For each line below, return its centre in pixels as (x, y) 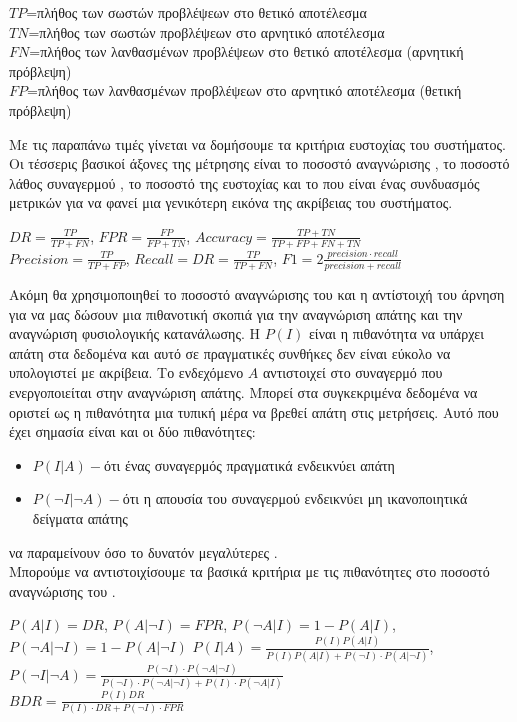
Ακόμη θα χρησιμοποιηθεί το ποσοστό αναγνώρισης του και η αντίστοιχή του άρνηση (257, 294)
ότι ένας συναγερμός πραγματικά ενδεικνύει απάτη (249, 464)
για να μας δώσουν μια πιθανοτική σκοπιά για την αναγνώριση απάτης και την (236, 313)
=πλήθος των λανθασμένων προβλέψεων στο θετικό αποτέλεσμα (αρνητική (246, 51)
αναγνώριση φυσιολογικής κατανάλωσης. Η (135, 333)
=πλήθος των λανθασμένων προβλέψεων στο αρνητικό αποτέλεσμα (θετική (244, 90)
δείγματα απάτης (80, 518)
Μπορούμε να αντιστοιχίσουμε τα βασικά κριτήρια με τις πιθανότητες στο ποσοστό (249, 571)
